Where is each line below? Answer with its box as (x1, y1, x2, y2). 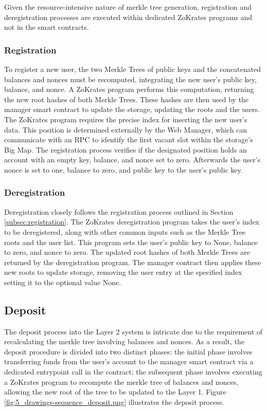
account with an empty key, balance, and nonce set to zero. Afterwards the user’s (4, 154, 261, 165)
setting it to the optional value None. (4, 276, 121, 287)
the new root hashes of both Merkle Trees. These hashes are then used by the (4, 94, 249, 104)
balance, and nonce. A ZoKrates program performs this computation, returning (4, 84, 254, 95)
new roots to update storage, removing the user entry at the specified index (4, 267, 242, 277)
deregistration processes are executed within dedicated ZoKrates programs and (4, 11, 253, 22)
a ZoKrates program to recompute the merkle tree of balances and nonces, (4, 376, 239, 387)
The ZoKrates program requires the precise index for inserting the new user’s (4, 114, 247, 124)
